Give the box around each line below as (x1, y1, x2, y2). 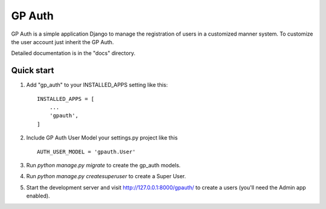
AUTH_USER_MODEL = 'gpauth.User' (37, 148, 136, 155)
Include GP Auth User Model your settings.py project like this (26, 134, 178, 141)
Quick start (11, 65, 54, 76)
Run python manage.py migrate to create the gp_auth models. (26, 161, 181, 169)
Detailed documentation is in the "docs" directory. (11, 50, 136, 57)
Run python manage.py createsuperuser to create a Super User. (26, 173, 187, 180)
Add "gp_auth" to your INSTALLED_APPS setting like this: (26, 82, 168, 89)
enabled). (26, 192, 51, 199)
